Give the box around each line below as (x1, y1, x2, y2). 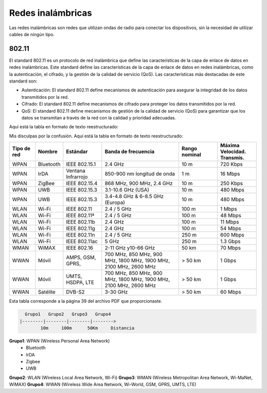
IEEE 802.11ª (66, 212, 94, 219)
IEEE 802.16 (66, 244, 93, 251)
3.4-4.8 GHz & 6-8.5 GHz (104, 193, 164, 200)
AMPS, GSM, (66, 254, 96, 261)
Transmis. (220, 155, 245, 161)
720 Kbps (220, 161, 243, 168)
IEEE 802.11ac (66, 238, 98, 245)
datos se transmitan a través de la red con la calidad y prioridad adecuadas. (21, 115, 177, 120)
